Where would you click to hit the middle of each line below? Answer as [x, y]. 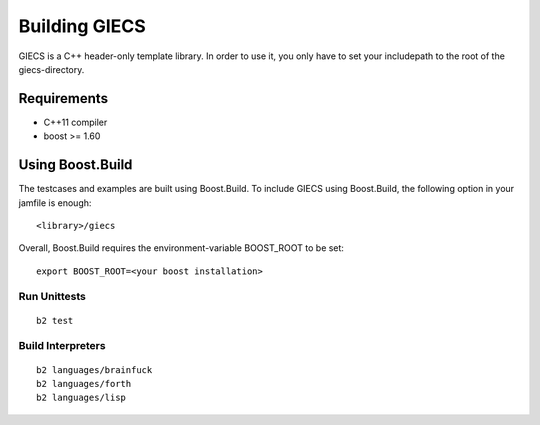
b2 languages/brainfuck [94, 369]
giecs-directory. [51, 69]
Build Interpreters [62, 346]
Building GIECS [82, 26]
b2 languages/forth [84, 383]
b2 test [55, 320]
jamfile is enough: [55, 202]
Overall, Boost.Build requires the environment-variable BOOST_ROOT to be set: [181, 248]
